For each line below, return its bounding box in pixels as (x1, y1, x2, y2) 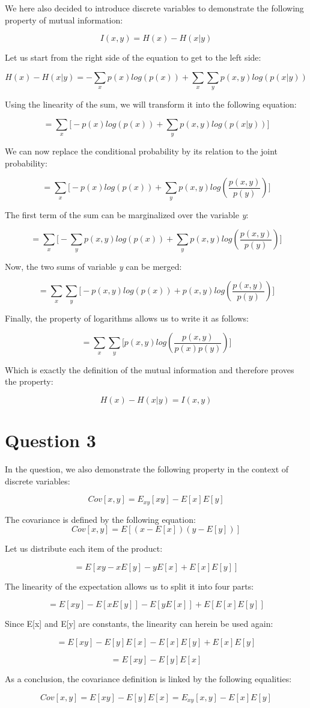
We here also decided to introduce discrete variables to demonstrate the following (5, 2, 304, 14)
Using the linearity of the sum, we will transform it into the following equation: (5, 98, 297, 111)
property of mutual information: (5, 13, 123, 26)
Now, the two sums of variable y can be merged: (5, 260, 182, 272)
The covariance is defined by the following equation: (5, 513, 196, 525)
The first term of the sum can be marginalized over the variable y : (5, 208, 249, 221)
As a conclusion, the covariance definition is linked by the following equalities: (5, 673, 292, 685)
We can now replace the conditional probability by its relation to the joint (5, 145, 278, 157)
